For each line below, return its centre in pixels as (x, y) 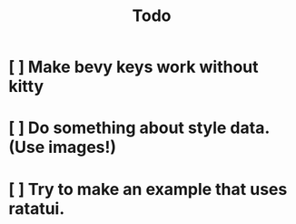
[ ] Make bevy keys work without (134, 67)
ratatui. (37, 208)
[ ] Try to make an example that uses (148, 189)
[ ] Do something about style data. (139, 128)
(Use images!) (63, 148)
